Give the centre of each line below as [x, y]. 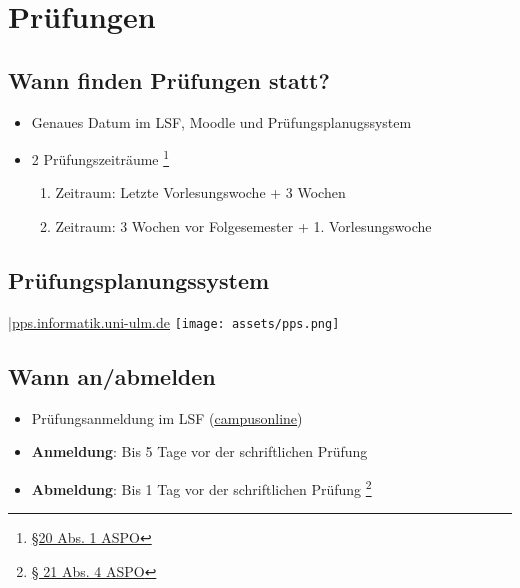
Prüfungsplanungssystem [139, 280]
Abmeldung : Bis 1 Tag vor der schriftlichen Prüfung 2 [201, 487]
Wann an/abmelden [112, 375]
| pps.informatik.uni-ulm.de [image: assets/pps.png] [174, 321]
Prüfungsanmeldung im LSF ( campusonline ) [167, 417]
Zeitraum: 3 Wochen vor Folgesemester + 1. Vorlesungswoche [243, 226]
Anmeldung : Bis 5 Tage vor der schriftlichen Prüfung [199, 451]
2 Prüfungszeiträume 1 [100, 157]
